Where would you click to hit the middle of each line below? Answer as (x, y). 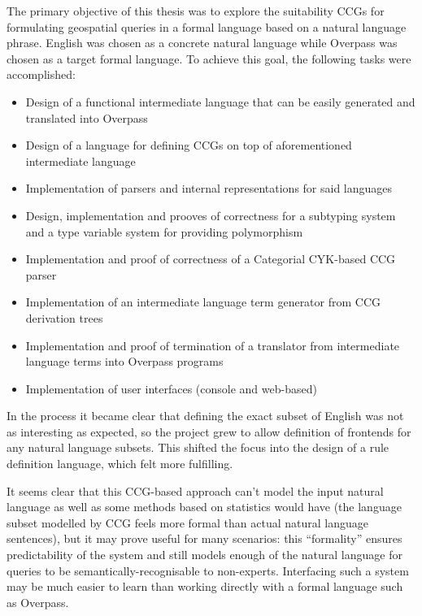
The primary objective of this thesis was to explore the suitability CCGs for (196, 11)
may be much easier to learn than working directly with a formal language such (205, 586)
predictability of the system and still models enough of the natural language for (204, 555)
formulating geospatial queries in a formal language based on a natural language (207, 26)
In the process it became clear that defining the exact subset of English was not (205, 416)
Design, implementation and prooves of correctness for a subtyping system (211, 215)
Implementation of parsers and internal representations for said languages (209, 188)
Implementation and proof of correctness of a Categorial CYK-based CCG (211, 259)
